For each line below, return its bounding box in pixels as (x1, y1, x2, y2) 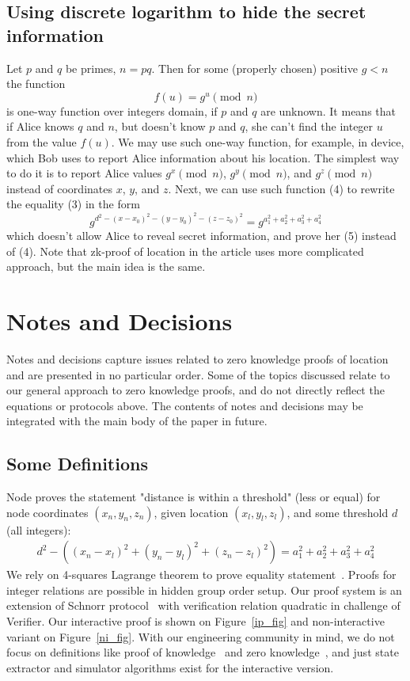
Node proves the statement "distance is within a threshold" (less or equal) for (6, 489, 381, 505)
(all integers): (6, 521, 71, 538)
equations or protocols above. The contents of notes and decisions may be (6, 397, 363, 413)
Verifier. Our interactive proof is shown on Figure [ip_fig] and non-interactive (6, 613, 385, 630)
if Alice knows (6, 118, 74, 135)
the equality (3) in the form (6, 196, 140, 212)
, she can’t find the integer (245, 118, 374, 135)
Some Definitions (6, 451, 148, 476)
